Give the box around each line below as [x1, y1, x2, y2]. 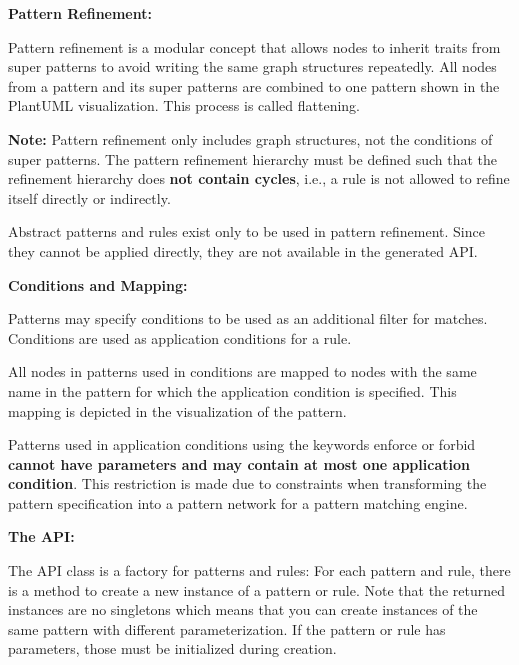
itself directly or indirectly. [8, 187, 171, 208]
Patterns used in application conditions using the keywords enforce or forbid [8, 434, 476, 455]
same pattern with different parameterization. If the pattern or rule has [8, 618, 446, 639]
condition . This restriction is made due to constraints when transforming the [8, 473, 487, 494]
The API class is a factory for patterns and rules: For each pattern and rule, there [8, 560, 511, 581]
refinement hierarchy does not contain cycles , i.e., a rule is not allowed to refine [8, 168, 510, 189]
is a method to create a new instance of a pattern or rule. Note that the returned [8, 579, 505, 600]
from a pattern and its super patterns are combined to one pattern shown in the [8, 75, 500, 96]
